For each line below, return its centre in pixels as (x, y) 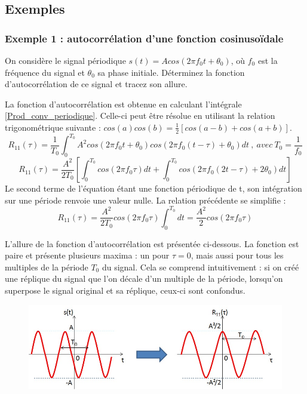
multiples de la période (47, 267)
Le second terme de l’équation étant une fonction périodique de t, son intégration (153, 188)
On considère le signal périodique (65, 60)
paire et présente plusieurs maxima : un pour (87, 255)
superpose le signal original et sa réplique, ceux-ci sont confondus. (125, 290)
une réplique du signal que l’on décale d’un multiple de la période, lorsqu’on (144, 278)
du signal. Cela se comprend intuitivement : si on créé (200, 267)
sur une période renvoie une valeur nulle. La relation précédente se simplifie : (145, 200)
